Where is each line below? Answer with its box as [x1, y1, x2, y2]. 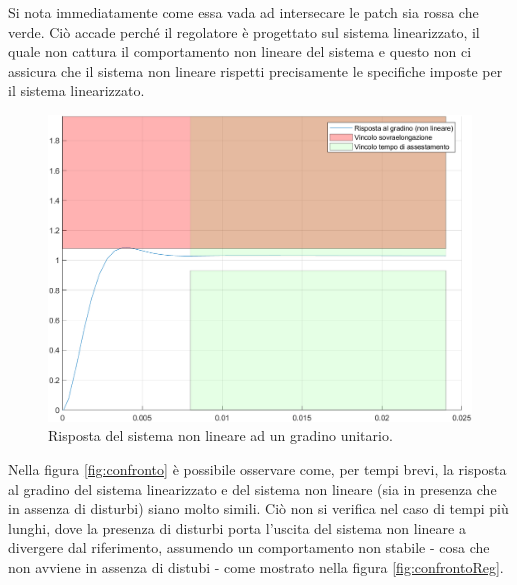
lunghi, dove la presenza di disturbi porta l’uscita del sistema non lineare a [8, 517, 466, 538]
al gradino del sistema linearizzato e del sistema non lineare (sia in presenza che [8, 478, 497, 499]
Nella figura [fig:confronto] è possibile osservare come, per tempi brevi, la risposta [8, 458, 507, 479]
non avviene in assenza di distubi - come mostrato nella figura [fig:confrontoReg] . [8, 556, 504, 577]
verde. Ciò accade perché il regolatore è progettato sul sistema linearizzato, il [8, 21, 480, 42]
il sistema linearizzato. [8, 80, 145, 101]
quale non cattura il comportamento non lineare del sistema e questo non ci [8, 41, 472, 62]
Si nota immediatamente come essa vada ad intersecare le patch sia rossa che [8, 2, 479, 22]
